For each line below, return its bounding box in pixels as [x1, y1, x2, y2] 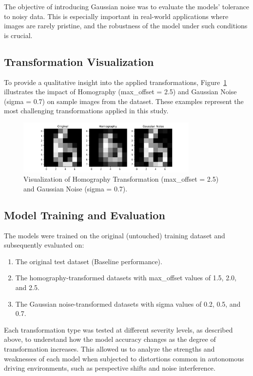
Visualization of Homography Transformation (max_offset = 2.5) [23, 174, 219, 184]
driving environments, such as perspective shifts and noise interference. [4, 363, 215, 373]
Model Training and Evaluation [4, 207, 165, 222]
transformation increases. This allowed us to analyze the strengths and [4, 343, 215, 354]
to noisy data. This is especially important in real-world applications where [4, 11, 229, 21]
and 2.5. [15, 282, 39, 292]
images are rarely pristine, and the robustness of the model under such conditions [4, 21, 248, 31]
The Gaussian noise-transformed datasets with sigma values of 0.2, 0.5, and [15, 298, 241, 309]
